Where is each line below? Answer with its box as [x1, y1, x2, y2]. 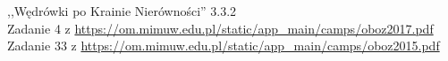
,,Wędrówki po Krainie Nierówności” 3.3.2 [7, 2, 237, 19]
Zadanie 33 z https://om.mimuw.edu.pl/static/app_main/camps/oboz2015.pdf [7, 36, 440, 55]
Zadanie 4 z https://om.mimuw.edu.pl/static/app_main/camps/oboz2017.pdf [7, 19, 434, 37]
